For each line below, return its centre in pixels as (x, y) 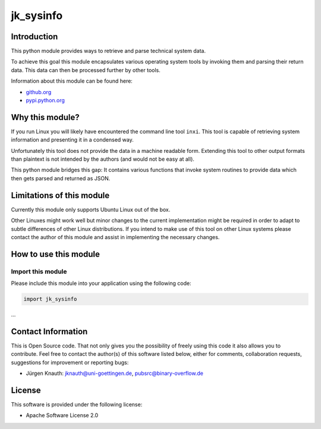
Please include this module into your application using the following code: (101, 283)
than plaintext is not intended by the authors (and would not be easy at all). (103, 159)
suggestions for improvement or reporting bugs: (70, 362)
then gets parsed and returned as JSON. (61, 178)
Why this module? (45, 117)
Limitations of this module (60, 195)
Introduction (34, 37)
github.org (39, 92)
